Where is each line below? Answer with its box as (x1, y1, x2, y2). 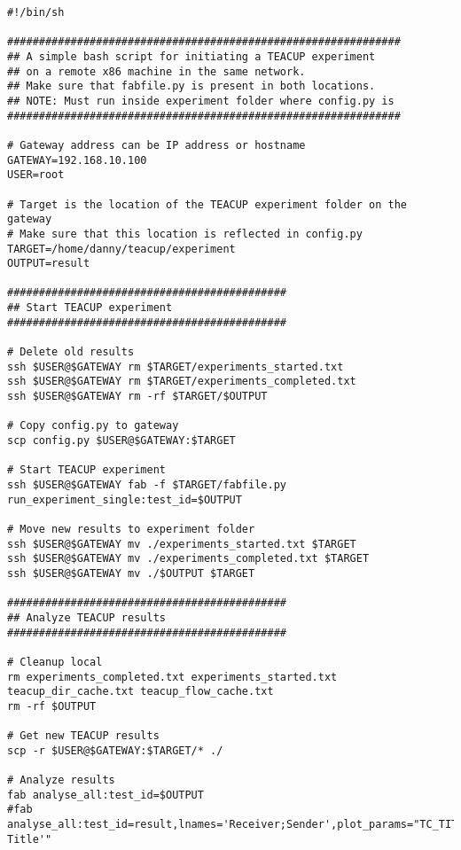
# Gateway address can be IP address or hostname (7, 138, 306, 152)
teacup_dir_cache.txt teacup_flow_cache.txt (7, 685, 274, 698)
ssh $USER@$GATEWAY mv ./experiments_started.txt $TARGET (7, 537, 356, 550)
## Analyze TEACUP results (7, 611, 166, 624)
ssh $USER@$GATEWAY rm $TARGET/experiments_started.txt (7, 360, 344, 373)
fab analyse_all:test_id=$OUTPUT (7, 788, 204, 801)
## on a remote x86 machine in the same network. (7, 65, 306, 78)
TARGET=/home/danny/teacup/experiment (7, 242, 236, 255)
